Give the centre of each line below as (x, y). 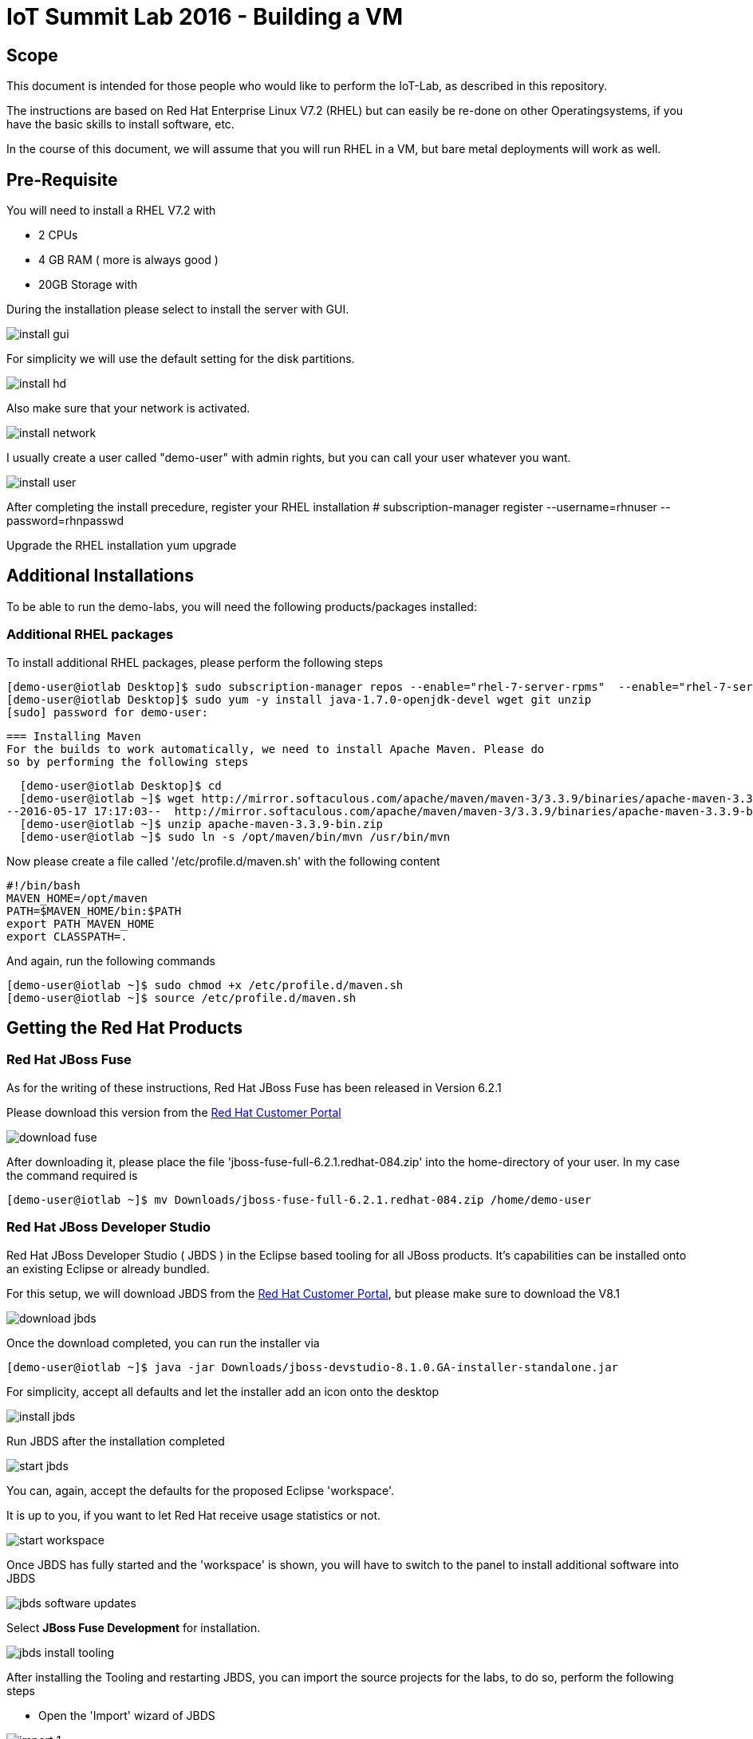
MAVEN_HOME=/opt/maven (77, 898)
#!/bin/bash (43, 885)
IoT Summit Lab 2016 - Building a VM (205, 17)
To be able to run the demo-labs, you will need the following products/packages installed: (242, 606)
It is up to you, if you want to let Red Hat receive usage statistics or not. (194, 1515)
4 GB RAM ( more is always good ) (128, 260)
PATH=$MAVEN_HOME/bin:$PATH (94, 911)
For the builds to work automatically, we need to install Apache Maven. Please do (276, 749)
